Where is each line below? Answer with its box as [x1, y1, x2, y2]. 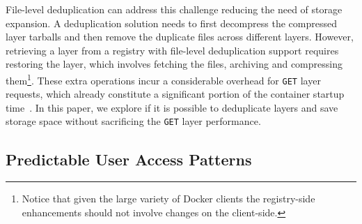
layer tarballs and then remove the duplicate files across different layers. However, [6, 29, 354, 44]
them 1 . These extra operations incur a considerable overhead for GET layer [6, 70, 321, 87]
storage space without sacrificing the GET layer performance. [6, 114, 261, 128]
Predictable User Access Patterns [6, 148, 252, 170]
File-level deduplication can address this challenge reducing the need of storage [6, 2, 343, 16]
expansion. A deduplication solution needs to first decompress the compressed [6, 15, 337, 30]
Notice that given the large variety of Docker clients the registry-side [22, 191, 315, 206]
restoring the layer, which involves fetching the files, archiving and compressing [6, 57, 343, 71]
